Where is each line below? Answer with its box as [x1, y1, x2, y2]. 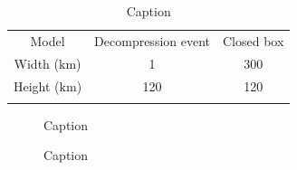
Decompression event [94, 31, 211, 50]
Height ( [14, 76, 60, 95]
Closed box [223, 31, 284, 50]
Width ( [14, 53, 59, 72]
